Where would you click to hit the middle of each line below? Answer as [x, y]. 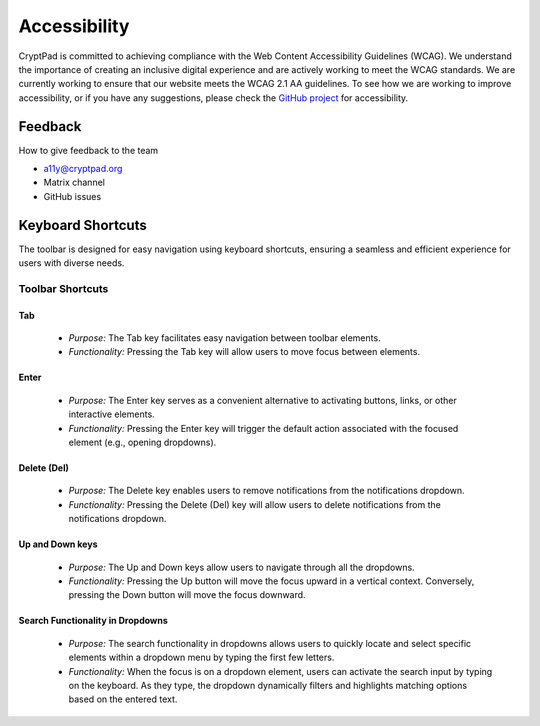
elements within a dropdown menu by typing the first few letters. [201, 657]
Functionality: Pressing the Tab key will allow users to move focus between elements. [244, 352]
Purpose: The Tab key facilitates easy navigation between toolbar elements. [224, 338]
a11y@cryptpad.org [83, 169]
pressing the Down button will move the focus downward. [187, 595]
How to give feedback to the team [88, 150]
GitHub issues [72, 196]
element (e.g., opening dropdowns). [142, 442]
